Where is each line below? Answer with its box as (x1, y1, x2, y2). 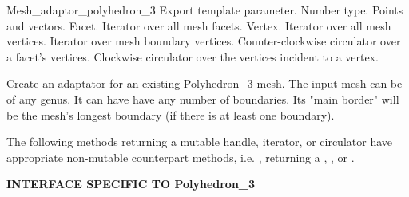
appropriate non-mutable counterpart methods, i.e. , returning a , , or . (6, 148, 355, 165)
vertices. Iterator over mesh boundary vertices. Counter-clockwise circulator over (6, 33, 401, 49)
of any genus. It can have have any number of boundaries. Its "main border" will (6, 90, 399, 107)
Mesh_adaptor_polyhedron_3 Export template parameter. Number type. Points (6, 2, 403, 18)
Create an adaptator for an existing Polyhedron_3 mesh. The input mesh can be (6, 75, 403, 92)
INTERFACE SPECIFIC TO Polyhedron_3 (6, 175, 256, 192)
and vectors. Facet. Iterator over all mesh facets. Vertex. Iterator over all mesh (6, 17, 391, 33)
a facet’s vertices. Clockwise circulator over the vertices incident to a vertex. (6, 48, 379, 65)
